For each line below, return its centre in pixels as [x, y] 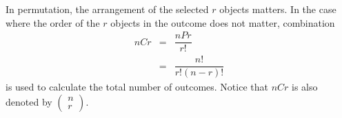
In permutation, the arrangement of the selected [107, 9]
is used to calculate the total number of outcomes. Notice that [137, 87]
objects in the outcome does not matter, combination [223, 22]
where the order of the [53, 22]
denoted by [29, 101]
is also [305, 87]
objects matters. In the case [278, 9]
